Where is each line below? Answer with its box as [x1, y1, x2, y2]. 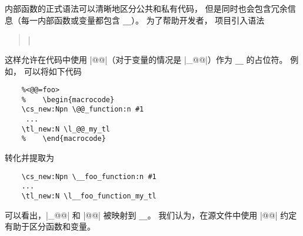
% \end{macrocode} [21, 134, 106, 143]
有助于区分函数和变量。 [5, 220, 95, 232]
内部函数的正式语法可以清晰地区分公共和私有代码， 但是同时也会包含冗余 [5, 2, 288, 14]
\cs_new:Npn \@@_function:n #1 [21, 105, 144, 114]
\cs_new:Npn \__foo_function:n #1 [21, 172, 157, 181]
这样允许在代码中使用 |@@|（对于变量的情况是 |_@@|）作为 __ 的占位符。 [5, 53, 288, 65]
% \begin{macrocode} [21, 95, 115, 104]
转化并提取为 [5, 151, 54, 164]
